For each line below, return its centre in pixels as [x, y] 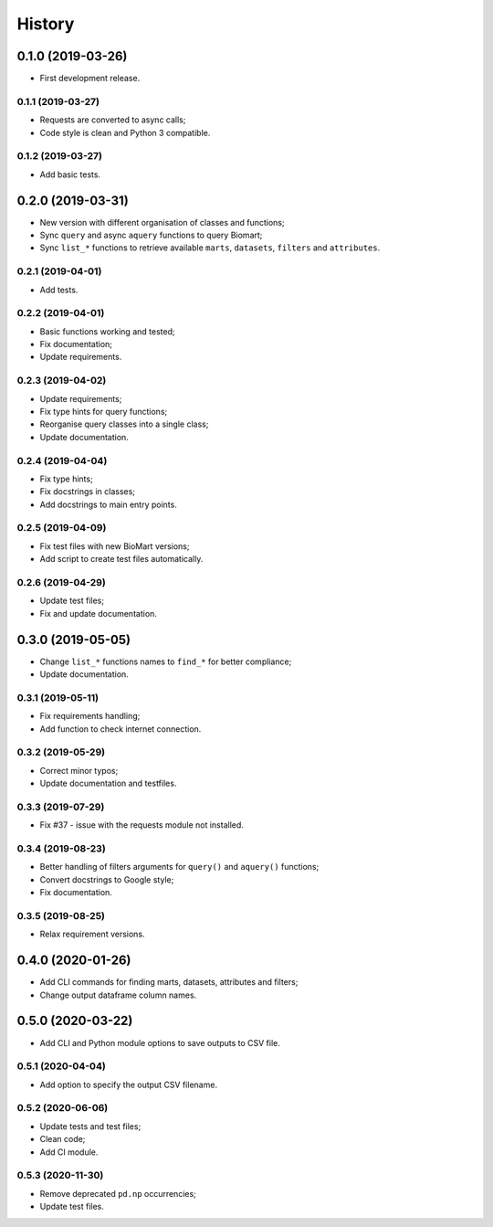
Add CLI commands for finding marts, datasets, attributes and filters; [169, 982]
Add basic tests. [70, 175]
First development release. [90, 79]
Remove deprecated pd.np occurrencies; [118, 1193]
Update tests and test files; [90, 1126]
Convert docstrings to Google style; [107, 879]
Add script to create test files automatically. [121, 559]
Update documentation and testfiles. [108, 783]
